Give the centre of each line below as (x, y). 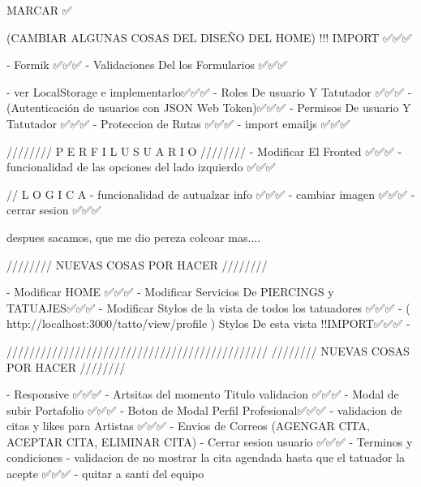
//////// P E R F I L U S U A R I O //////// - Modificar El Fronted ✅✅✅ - (204, 151)
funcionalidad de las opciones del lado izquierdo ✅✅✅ (141, 167)
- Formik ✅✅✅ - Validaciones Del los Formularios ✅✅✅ (147, 65)
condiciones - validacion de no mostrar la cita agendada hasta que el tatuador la (206, 457)
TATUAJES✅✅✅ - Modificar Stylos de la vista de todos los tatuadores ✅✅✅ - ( (208, 307)
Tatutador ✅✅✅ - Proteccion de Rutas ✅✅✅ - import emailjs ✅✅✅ (178, 123)
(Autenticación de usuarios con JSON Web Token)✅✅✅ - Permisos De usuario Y (209, 108)
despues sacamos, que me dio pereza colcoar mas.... (134, 237)
